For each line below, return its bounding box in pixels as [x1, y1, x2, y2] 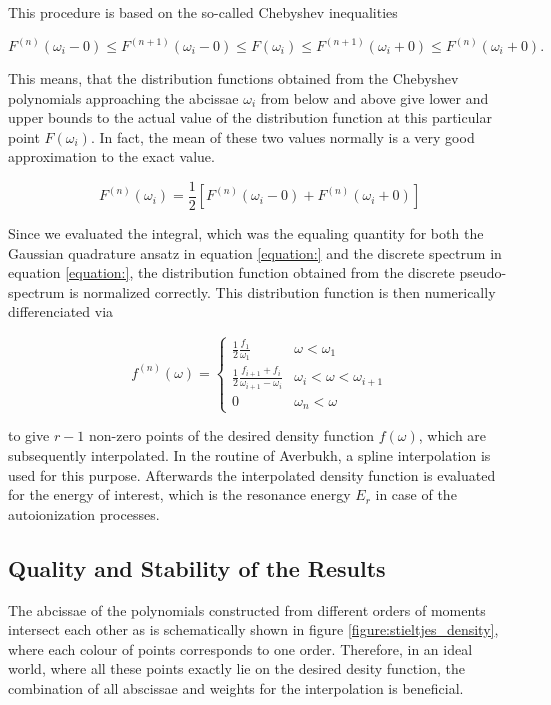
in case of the [375, 484, 457, 505]
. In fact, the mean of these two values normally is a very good [90, 126, 475, 147]
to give [8, 425, 50, 446]
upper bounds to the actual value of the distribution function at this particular [8, 107, 492, 128]
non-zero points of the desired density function [89, 425, 375, 446]
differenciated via [8, 301, 114, 322]
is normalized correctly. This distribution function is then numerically [69, 281, 496, 302]
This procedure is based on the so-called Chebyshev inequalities [8, 2, 398, 22]
